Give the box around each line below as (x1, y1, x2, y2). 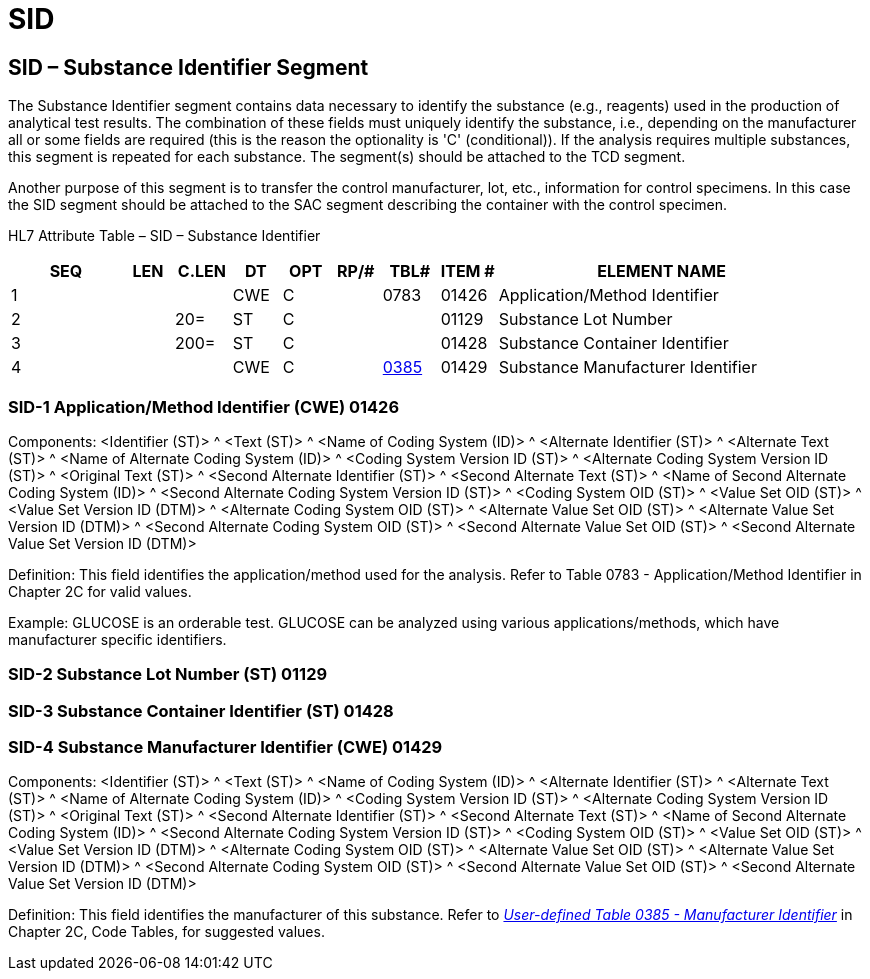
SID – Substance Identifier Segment (8, 54, 369, 80)
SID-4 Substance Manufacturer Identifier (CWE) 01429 (8, 737, 443, 758)
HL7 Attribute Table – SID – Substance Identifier (8, 227, 321, 245)
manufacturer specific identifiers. (8, 630, 227, 648)
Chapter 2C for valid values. (8, 582, 192, 600)
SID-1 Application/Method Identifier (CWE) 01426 (8, 396, 400, 417)
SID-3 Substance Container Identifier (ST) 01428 (8, 700, 394, 721)
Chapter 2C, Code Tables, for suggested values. (8, 923, 325, 941)
